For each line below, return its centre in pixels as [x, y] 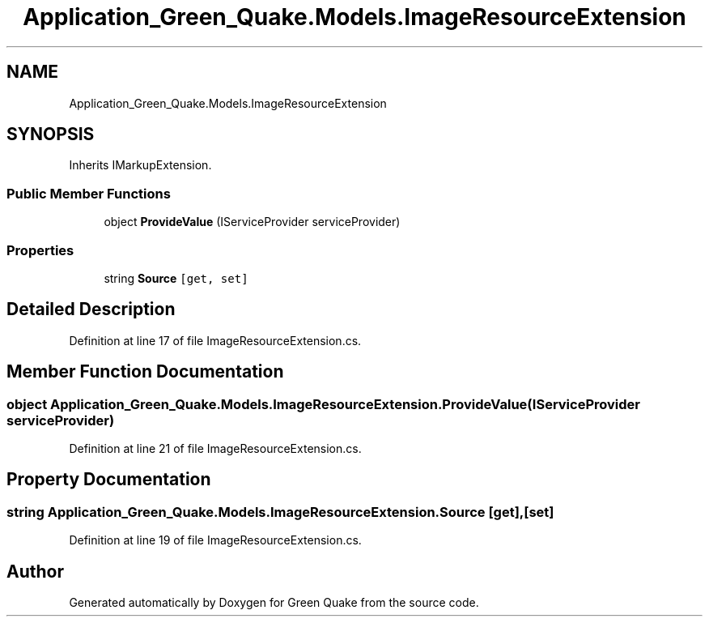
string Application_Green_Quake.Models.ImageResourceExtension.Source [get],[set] [280, 512]
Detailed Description [91, 309]
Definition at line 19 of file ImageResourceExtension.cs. [215, 540]
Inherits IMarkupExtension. [140, 165]
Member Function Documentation [145, 372]
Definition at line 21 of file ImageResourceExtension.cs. [215, 448]
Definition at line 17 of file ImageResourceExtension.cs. [215, 340]
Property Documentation [109, 480]
